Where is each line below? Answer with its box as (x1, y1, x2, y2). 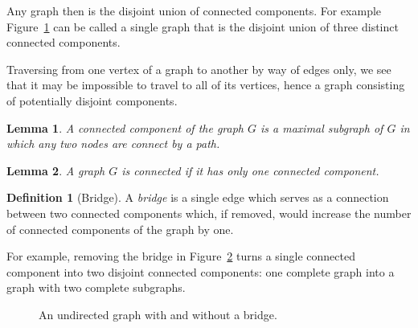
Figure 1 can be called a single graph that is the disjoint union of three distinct (6, 18, 399, 35)
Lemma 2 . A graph (6, 162, 105, 178)
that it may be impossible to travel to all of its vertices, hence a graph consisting (6, 76, 405, 93)
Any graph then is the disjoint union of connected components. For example (6, 2, 382, 18)
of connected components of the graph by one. (6, 220, 234, 237)
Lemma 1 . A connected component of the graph (6, 119, 244, 136)
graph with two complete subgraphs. (6, 279, 186, 296)
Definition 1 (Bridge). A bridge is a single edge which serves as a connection (6, 189, 389, 206)
